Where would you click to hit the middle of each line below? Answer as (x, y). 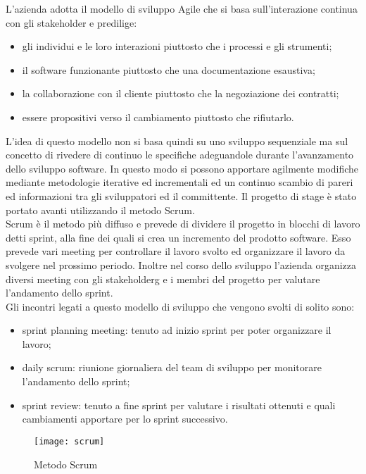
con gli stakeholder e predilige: (71, 22)
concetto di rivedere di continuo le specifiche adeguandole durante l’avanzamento (180, 155)
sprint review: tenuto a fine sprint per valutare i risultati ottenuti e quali (179, 405)
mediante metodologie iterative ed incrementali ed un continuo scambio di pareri (179, 182)
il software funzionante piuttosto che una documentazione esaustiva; (169, 69)
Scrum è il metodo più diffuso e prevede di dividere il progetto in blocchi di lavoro (183, 224)
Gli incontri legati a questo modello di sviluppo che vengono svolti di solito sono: (180, 306)
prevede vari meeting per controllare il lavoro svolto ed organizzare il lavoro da (176, 251)
